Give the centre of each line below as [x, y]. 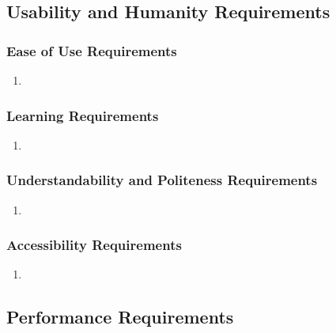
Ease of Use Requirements [92, 50]
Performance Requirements [120, 317]
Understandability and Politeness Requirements [162, 180]
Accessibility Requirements [94, 245]
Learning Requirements [83, 115]
